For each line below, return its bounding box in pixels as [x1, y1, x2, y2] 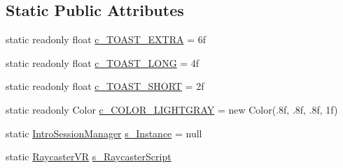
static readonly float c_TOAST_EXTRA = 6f [6, 32, 206, 47]
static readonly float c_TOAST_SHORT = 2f [6, 79, 204, 93]
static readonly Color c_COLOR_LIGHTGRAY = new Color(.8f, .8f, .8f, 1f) [6, 102, 338, 116]
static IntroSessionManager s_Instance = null [6, 125, 202, 140]
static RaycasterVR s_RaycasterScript [6, 149, 171, 164]
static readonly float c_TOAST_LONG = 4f [6, 55, 199, 70]
